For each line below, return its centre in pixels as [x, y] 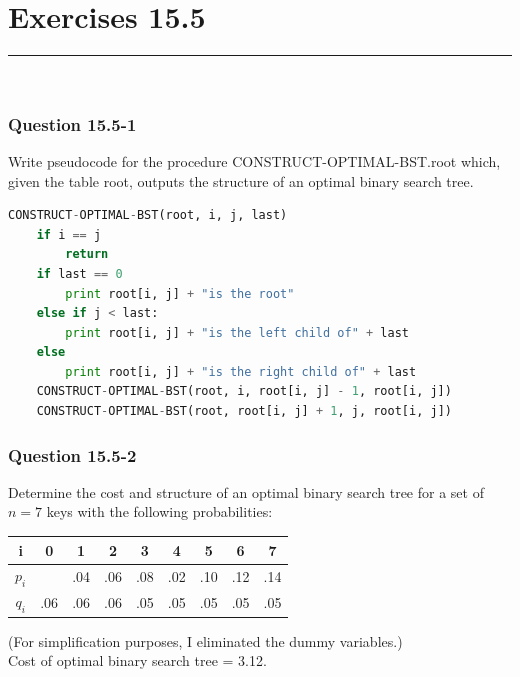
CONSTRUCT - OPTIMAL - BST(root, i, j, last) [148, 215]
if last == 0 [79, 273]
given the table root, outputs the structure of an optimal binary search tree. [241, 180]
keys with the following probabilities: [159, 511]
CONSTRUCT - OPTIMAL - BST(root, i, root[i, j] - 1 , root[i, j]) [244, 391]
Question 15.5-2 [72, 454]
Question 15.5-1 [72, 123]
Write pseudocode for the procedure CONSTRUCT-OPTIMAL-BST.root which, [254, 160]
